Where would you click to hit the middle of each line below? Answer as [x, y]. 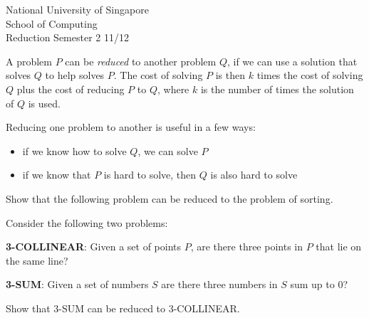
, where [173, 89]
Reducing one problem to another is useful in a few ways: [131, 127]
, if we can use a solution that [292, 61]
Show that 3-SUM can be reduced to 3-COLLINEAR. [123, 308]
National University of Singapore [77, 9]
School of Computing [52, 23]
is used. [44, 103]
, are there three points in [247, 247]
